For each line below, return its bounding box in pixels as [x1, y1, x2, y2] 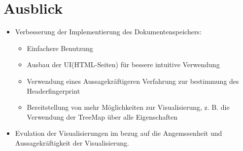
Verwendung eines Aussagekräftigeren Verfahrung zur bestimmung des [27, 75, 239, 86]
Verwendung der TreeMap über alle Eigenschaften [27, 111, 177, 122]
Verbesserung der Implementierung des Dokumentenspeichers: [15, 26, 202, 37]
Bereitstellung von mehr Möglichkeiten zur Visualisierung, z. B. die [27, 102, 230, 112]
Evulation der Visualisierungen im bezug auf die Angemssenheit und [15, 128, 222, 138]
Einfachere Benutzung [27, 43, 93, 53]
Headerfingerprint [27, 85, 80, 96]
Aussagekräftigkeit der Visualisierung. [15, 137, 129, 148]
